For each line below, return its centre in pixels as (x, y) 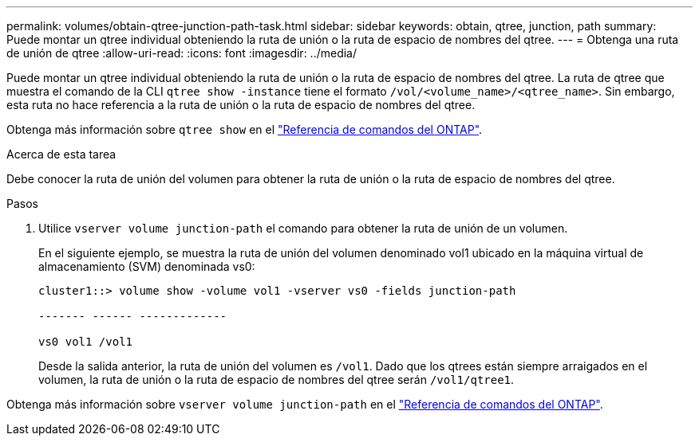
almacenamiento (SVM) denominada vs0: (147, 266)
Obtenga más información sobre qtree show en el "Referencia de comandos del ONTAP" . (245, 129)
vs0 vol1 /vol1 (86, 342)
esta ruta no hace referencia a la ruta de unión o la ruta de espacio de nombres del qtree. (241, 105)
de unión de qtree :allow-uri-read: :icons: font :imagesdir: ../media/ (182, 53)
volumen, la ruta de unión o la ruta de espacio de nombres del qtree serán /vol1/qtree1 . (276, 379)
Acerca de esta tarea (61, 154)
